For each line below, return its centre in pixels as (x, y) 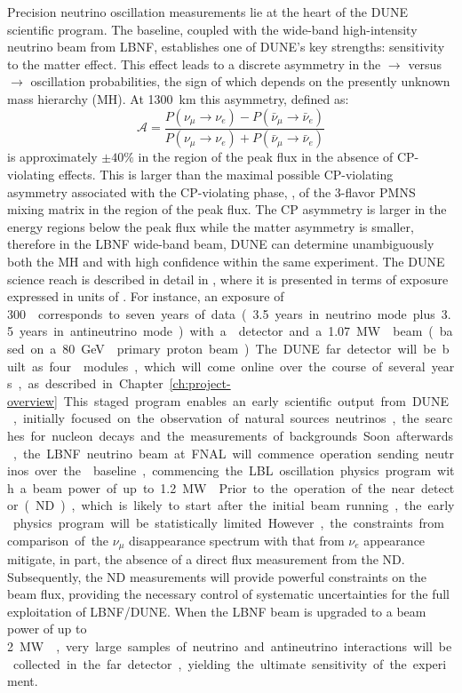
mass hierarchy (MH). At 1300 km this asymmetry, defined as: (178, 98)
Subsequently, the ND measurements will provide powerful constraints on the (217, 576)
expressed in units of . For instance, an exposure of (146, 296)
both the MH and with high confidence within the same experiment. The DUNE (226, 261)
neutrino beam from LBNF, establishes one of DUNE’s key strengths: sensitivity (226, 47)
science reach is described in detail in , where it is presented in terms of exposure (228, 279)
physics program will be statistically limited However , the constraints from (228, 522)
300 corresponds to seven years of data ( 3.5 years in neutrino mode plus (221, 313)
